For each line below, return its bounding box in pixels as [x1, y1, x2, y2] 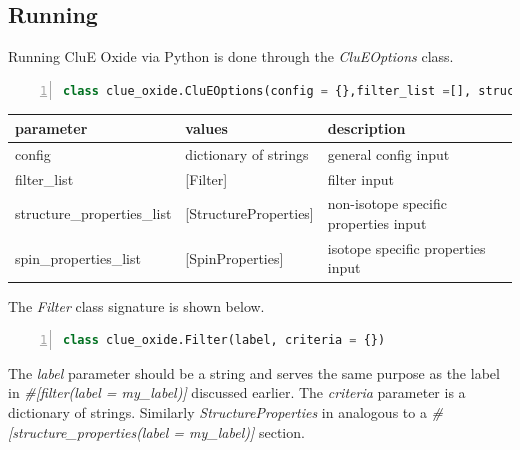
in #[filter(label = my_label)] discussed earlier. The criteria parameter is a [8, 382, 466, 403]
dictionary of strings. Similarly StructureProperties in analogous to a [8, 401, 427, 422]
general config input [327, 143, 450, 164]
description [327, 117, 406, 138]
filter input [327, 168, 394, 189]
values [185, 117, 228, 138]
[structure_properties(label [8, 421, 169, 442]
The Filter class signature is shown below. [8, 295, 265, 316]
